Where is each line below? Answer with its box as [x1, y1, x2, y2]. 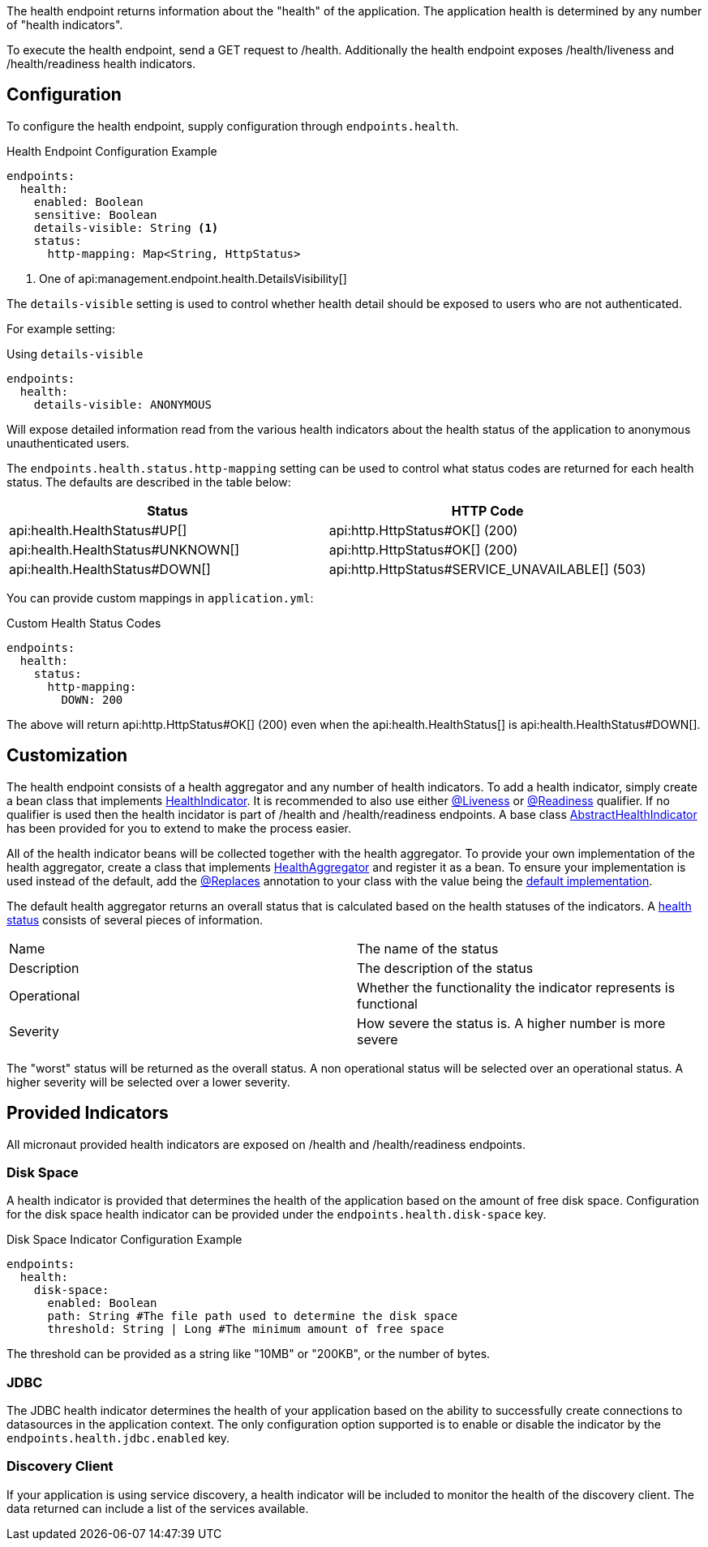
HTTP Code [451, 502, 524, 519]
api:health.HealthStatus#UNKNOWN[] [9, 541, 240, 558]
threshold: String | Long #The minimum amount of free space [47, 1322, 444, 1336]
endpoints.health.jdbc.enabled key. [6, 1431, 230, 1446]
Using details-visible [6, 346, 144, 361]
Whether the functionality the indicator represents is [357, 979, 676, 996]
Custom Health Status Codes [6, 615, 161, 630]
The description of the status [357, 959, 534, 976]
